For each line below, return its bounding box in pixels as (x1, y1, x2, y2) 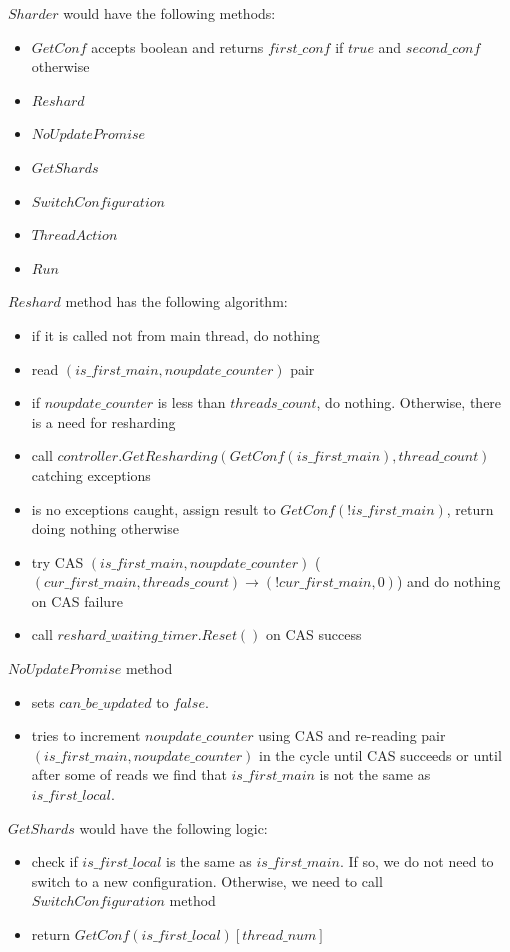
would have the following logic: (79, 817, 268, 838)
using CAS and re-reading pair (258, 725, 446, 746)
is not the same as (319, 764, 431, 785)
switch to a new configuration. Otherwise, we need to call (31, 870, 383, 891)
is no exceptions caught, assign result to (31, 498, 276, 519)
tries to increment (31, 725, 141, 746)
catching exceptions (31, 464, 151, 485)
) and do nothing (396, 571, 501, 592)
